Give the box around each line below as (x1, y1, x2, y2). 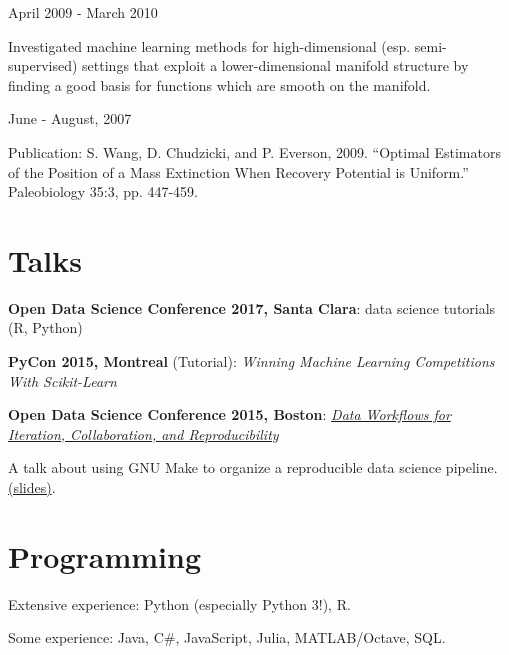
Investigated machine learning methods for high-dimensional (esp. (8, 35, 411, 56)
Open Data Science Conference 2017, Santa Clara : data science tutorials (8, 297, 496, 318)
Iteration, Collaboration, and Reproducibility (8, 423, 279, 444)
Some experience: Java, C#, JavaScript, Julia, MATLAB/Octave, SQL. (8, 627, 446, 648)
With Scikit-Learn (8, 370, 117, 391)
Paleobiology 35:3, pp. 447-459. (8, 181, 198, 202)
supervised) (8, 55, 78, 76)
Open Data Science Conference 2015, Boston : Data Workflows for (8, 404, 451, 425)
